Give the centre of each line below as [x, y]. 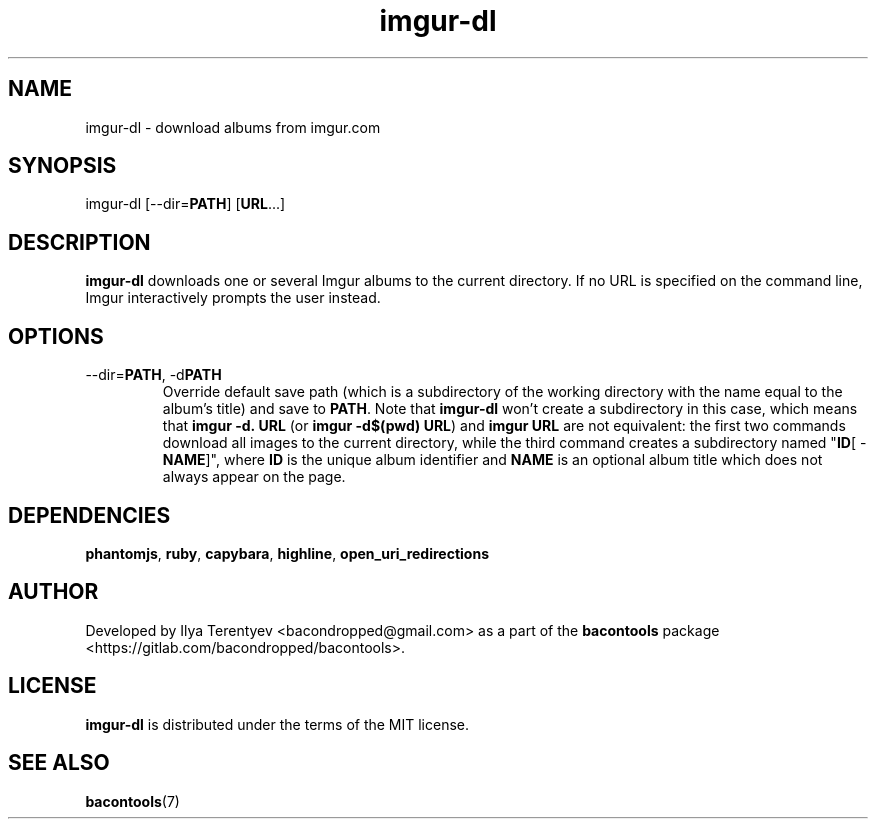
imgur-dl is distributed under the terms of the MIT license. [277, 724]
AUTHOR [53, 592]
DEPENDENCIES [89, 515]
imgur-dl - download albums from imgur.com [233, 127]
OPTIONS [56, 336]
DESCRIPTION [79, 242]
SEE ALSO [59, 763]
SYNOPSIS [62, 166]
